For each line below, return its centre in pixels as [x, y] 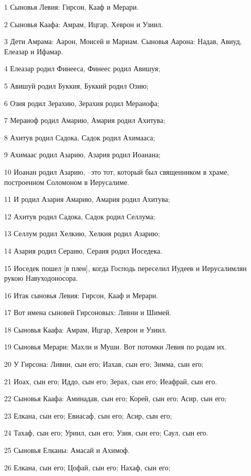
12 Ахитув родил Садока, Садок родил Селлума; [80, 216]
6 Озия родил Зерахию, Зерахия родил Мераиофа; [82, 103]
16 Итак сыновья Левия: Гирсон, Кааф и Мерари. [81, 295]
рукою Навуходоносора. [41, 278]
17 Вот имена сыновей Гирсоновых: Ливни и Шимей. [88, 312]
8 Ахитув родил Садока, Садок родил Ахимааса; [80, 137]
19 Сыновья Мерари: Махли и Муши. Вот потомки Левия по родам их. [116, 347]
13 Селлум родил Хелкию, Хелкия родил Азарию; [82, 233]
